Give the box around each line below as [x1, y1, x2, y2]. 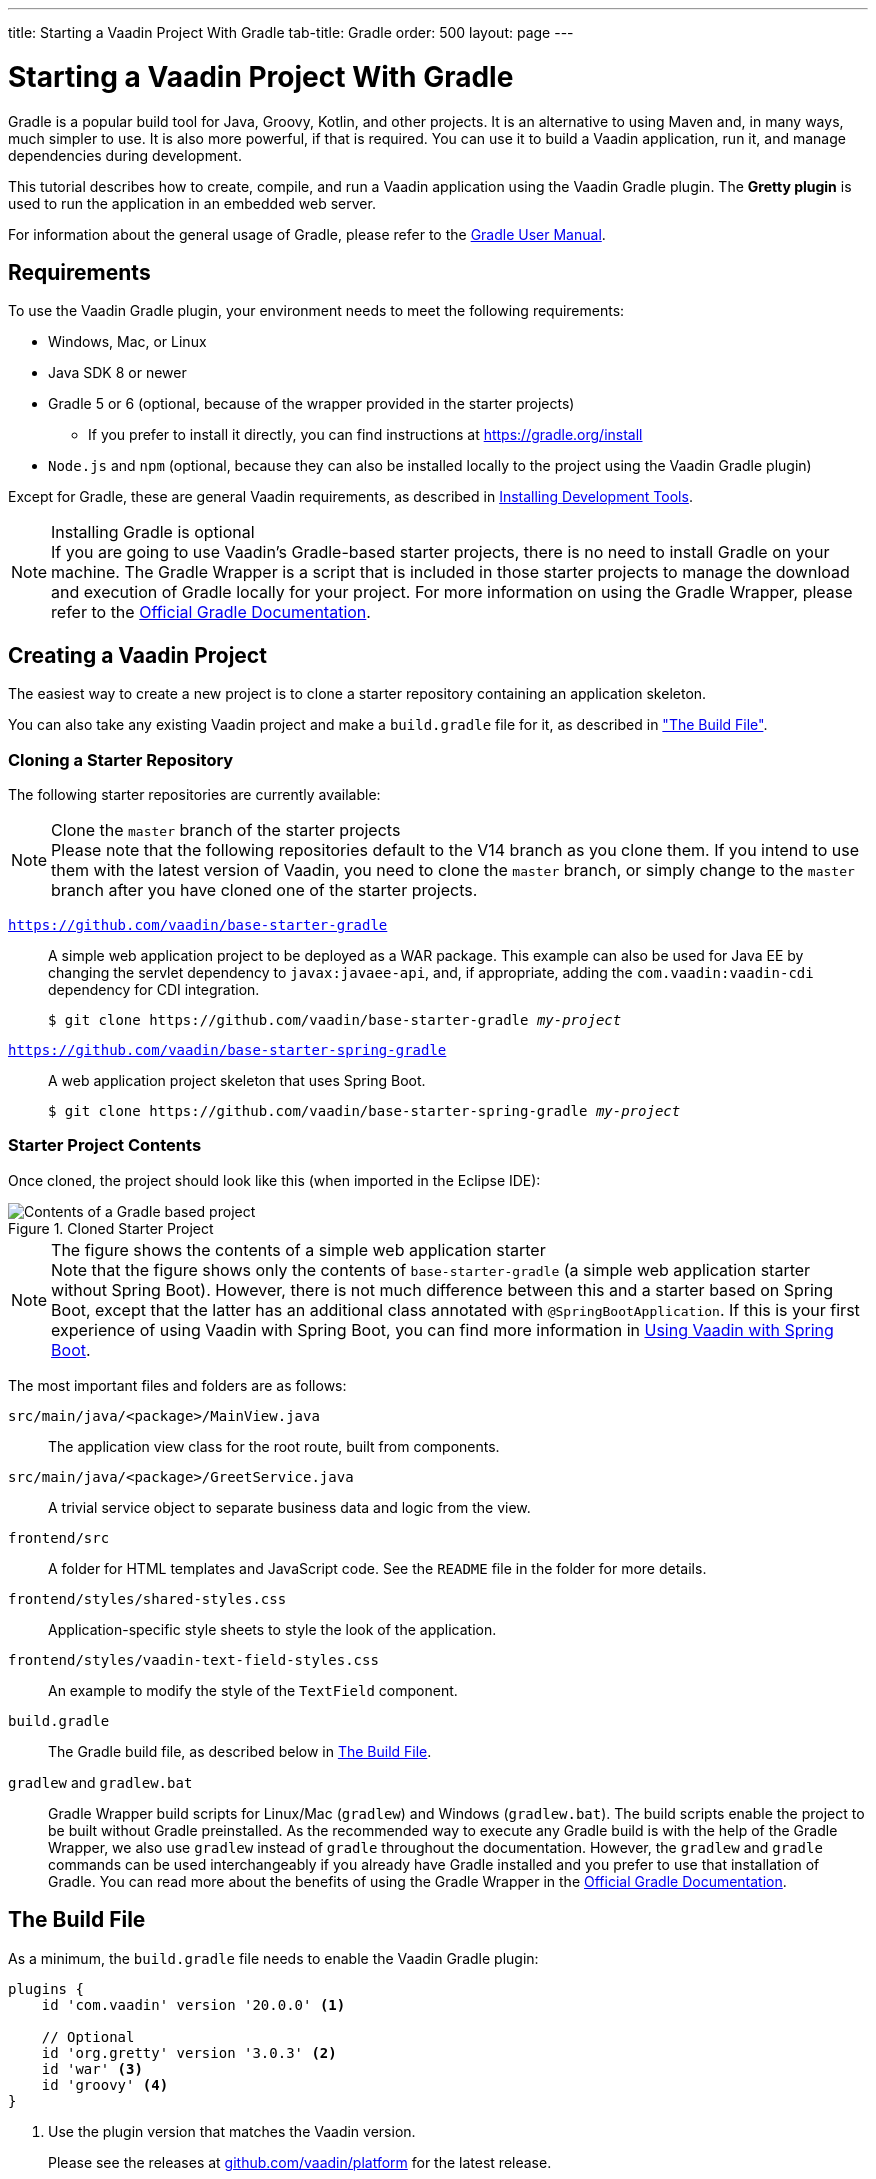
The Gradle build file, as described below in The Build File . [48, 1742, 432, 1760]
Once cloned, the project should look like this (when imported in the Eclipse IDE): [8, 1171, 541, 1189]
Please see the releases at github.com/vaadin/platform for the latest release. [48, 2153, 552, 2171]
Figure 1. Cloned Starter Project [8, 1219, 214, 1237]
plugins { [8, 1980, 84, 1997]
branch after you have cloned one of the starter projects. [51, 879, 478, 900]
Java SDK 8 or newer [48, 364, 187, 382]
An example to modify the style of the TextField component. [48, 1681, 458, 1699]
